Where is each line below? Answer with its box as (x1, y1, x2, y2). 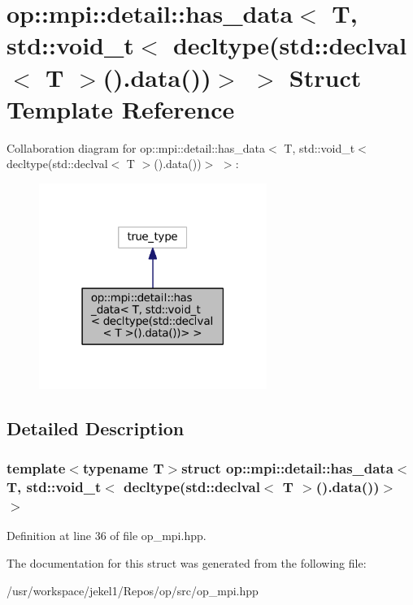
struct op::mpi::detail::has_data (181, 458, 393, 478)
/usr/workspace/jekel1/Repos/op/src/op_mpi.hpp (7, 581, 259, 599)
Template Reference (7, 92, 235, 125)
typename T (82, 458, 164, 478)
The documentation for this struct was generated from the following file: (7, 555, 367, 572)
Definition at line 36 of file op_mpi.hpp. (7, 527, 206, 544)
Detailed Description (7, 416, 185, 440)
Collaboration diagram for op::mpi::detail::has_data (7, 139, 265, 156)
